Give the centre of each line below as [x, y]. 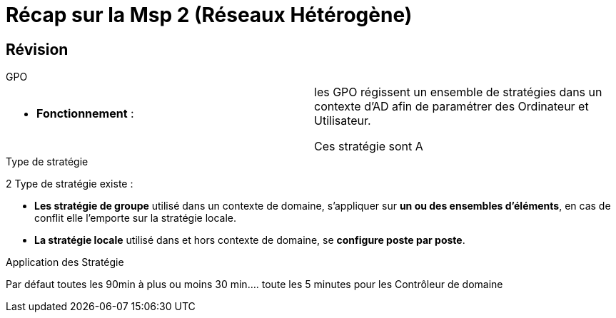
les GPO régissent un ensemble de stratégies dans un [458, 92]
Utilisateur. [343, 121]
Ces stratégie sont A [369, 147]
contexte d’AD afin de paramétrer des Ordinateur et [451, 107]
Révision [37, 49]
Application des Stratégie [65, 262]
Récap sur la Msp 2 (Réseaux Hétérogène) [209, 15]
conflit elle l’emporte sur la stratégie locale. [135, 218]
